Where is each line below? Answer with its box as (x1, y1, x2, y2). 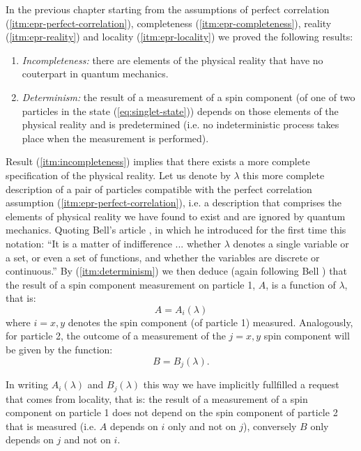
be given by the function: (6, 342, 113, 357)
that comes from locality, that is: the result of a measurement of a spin (6, 391, 308, 406)
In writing (6, 377, 49, 392)
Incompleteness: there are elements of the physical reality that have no (22, 52, 323, 67)
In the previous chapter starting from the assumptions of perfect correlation (6, 2, 330, 16)
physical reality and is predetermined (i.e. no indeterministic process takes (22, 117, 339, 132)
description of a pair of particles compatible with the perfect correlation (6, 181, 312, 196)
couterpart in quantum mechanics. (22, 66, 169, 81)
